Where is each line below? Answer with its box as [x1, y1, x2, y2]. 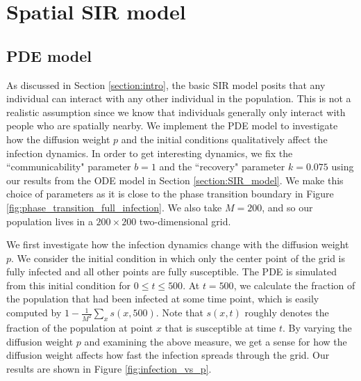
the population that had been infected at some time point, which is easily [6, 291, 319, 306]
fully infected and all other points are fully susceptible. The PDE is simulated [6, 264, 337, 279]
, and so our [262, 200, 313, 214]
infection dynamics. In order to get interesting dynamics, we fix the [6, 145, 293, 160]
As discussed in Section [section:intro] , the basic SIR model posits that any [6, 77, 326, 92]
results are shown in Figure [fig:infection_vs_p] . [6, 361, 212, 375]
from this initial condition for [6, 277, 131, 292]
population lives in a [6, 213, 93, 228]
